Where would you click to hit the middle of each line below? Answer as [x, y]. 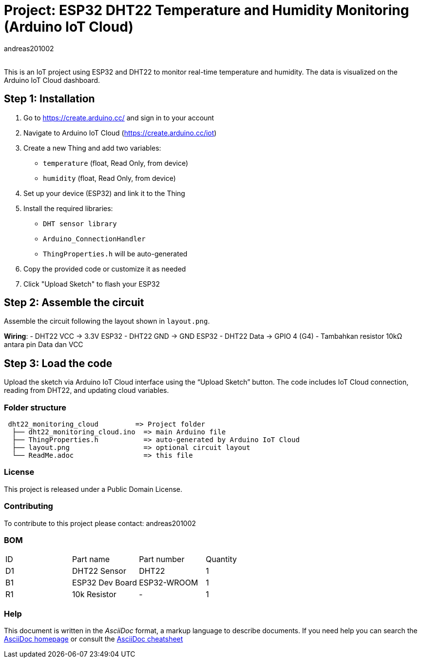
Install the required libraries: [68, 208]
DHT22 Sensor [99, 571]
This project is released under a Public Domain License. [93, 489]
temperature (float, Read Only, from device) [116, 163]
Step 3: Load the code [58, 363]
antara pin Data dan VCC [44, 345]
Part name [91, 559]
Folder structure [35, 407]
